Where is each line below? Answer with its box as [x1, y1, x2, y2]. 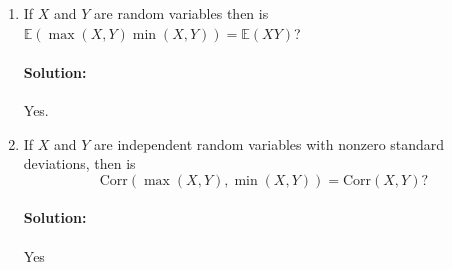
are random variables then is [94, 3, 269, 23]
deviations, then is [23, 153, 136, 174]
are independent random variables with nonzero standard [94, 133, 445, 154]
